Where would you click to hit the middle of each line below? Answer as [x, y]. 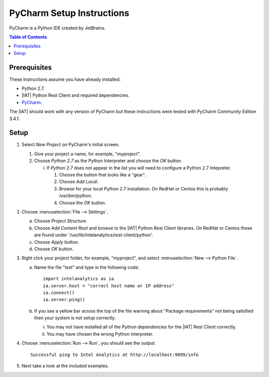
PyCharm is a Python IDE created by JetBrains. [57, 28]
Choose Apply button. [57, 242]
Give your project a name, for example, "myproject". [87, 154]
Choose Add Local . [79, 182]
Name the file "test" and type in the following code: [87, 267]
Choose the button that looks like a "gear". [103, 175]
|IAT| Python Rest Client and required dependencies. [75, 95]
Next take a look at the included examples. [65, 366]
